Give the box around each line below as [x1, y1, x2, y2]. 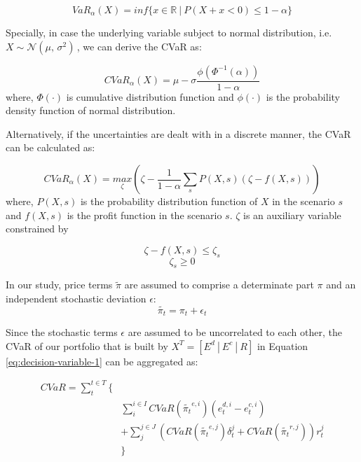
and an [326, 277, 356, 292]
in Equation [257, 338, 308, 353]
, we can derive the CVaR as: [76, 38, 202, 53]
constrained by [6, 221, 69, 236]
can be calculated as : [6, 140, 95, 155]
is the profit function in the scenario [67, 207, 222, 222]
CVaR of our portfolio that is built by [6, 338, 168, 353]
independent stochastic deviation [6, 290, 147, 305]
